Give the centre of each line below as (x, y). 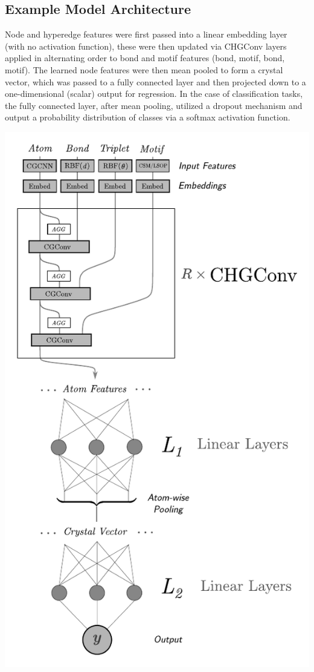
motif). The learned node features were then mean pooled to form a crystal (144, 69)
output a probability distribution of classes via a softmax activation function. (148, 117)
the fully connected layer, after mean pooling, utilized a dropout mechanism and (154, 105)
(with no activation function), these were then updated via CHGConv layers (146, 46)
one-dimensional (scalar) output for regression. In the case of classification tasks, (154, 94)
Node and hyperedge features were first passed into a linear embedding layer (146, 34)
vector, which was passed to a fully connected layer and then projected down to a (155, 81)
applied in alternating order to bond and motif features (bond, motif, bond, (145, 58)
